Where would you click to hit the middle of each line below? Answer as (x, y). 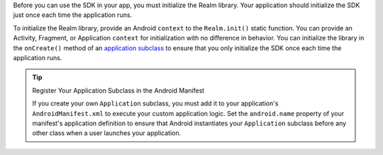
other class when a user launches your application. (107, 133)
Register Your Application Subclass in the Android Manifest (118, 90)
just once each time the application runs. (73, 15)
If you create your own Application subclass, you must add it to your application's (155, 103)
